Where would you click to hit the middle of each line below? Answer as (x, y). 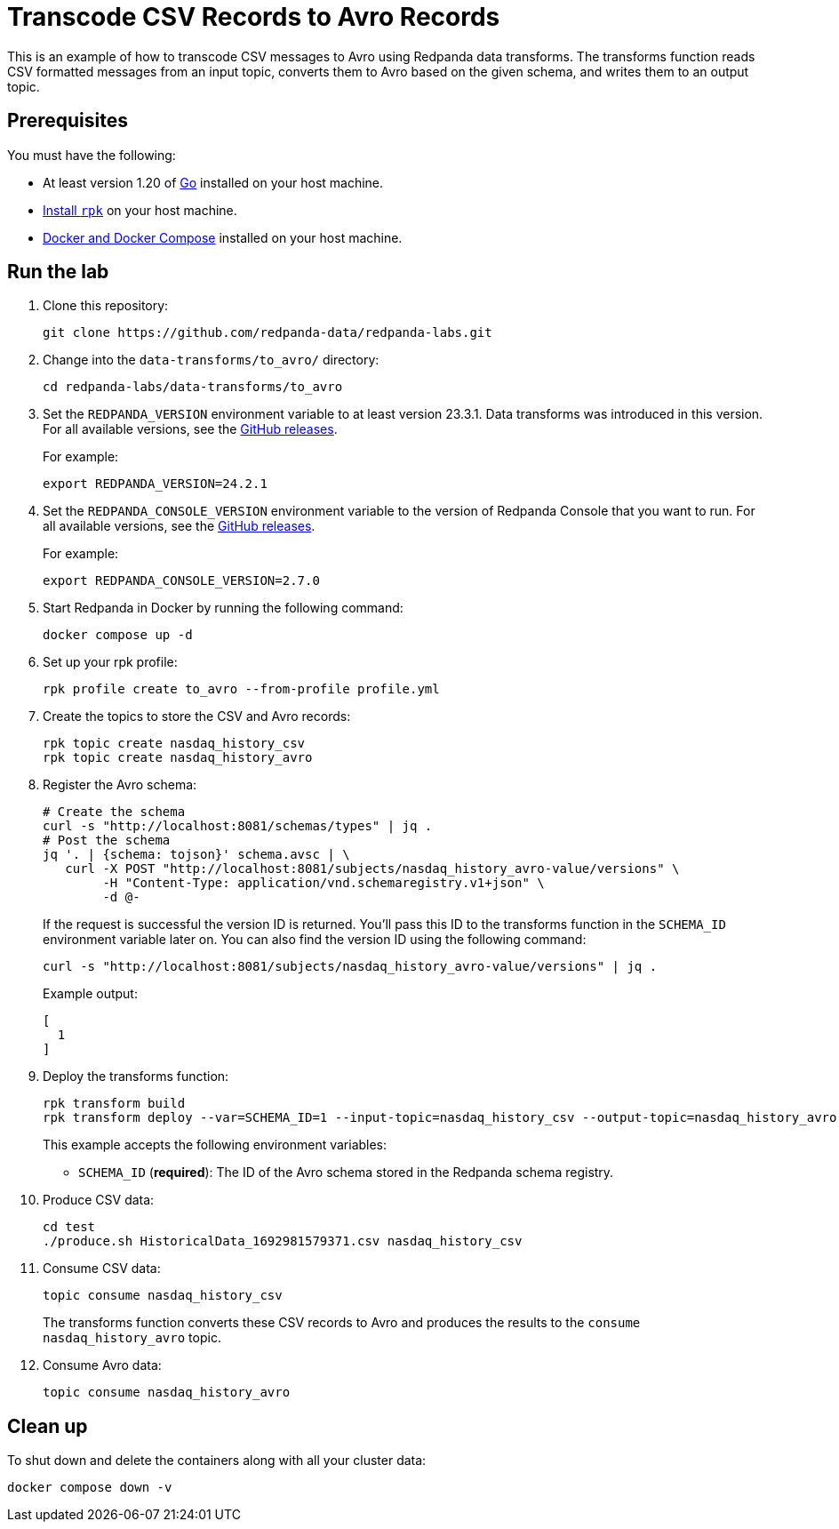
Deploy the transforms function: (136, 1077)
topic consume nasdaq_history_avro (167, 1393)
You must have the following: (92, 155)
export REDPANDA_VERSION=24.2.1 (155, 484)
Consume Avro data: (102, 1365)
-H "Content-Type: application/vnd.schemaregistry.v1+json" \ (324, 883)
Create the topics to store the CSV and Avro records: (197, 716)
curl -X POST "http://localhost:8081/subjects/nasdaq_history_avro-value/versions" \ (372, 869)
